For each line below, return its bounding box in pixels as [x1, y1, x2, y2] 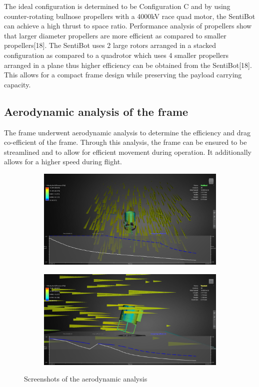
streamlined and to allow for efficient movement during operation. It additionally [4, 146, 251, 157]
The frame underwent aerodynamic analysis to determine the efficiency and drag [4, 127, 251, 137]
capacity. [4, 79, 31, 89]
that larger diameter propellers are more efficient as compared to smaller [4, 30, 226, 40]
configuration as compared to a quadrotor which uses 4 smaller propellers [4, 49, 229, 60]
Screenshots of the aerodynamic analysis [24, 374, 147, 384]
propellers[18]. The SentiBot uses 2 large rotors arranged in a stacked [4, 40, 216, 50]
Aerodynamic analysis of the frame [4, 103, 188, 119]
